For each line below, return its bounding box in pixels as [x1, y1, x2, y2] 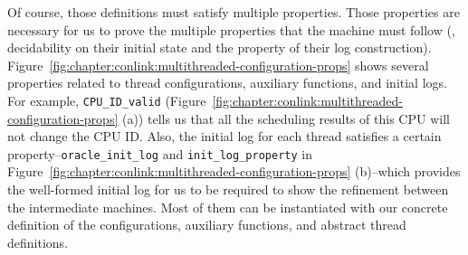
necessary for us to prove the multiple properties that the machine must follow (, [7, 20, 455, 39]
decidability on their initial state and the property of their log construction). [7, 38, 432, 57]
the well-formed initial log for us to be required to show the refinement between [7, 180, 449, 199]
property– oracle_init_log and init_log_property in [7, 144, 312, 163]
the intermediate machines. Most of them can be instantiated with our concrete [7, 197, 448, 216]
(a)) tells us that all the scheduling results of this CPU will [121, 109, 450, 127]
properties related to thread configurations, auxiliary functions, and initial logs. [7, 73, 447, 92]
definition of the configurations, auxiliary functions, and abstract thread [7, 215, 406, 234]
